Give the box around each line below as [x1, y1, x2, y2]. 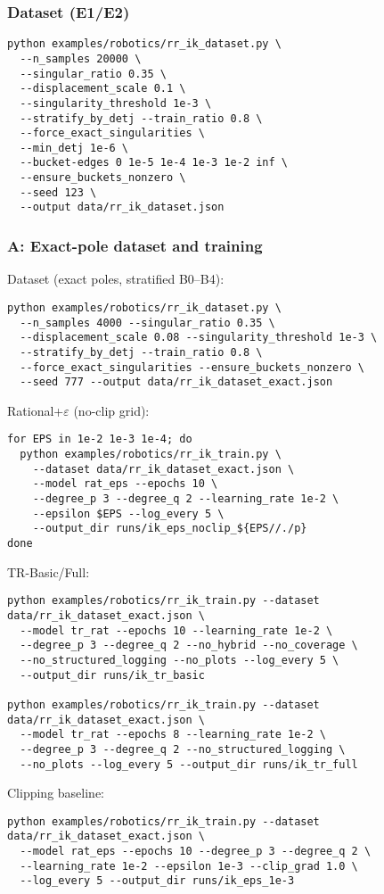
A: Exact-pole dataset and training [7, 235, 263, 257]
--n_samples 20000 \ [20, 52, 142, 65]
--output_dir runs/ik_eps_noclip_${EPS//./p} [32, 522, 307, 535]
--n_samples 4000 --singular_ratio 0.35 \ [20, 316, 275, 329]
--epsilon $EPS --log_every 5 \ [32, 507, 225, 520]
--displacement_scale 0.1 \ [20, 82, 186, 95]
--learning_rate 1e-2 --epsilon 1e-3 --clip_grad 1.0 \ [20, 859, 358, 873]
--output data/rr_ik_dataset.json [20, 201, 225, 214]
